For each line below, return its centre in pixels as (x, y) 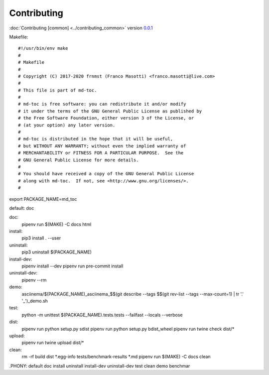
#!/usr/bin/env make (43, 48)
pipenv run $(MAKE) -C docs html (57, 224)
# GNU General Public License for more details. (78, 160)
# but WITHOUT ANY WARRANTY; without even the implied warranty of (102, 146)
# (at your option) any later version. (67, 125)
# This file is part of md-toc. (58, 90)
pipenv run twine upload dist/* (53, 343)
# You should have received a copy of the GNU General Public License (106, 174)
